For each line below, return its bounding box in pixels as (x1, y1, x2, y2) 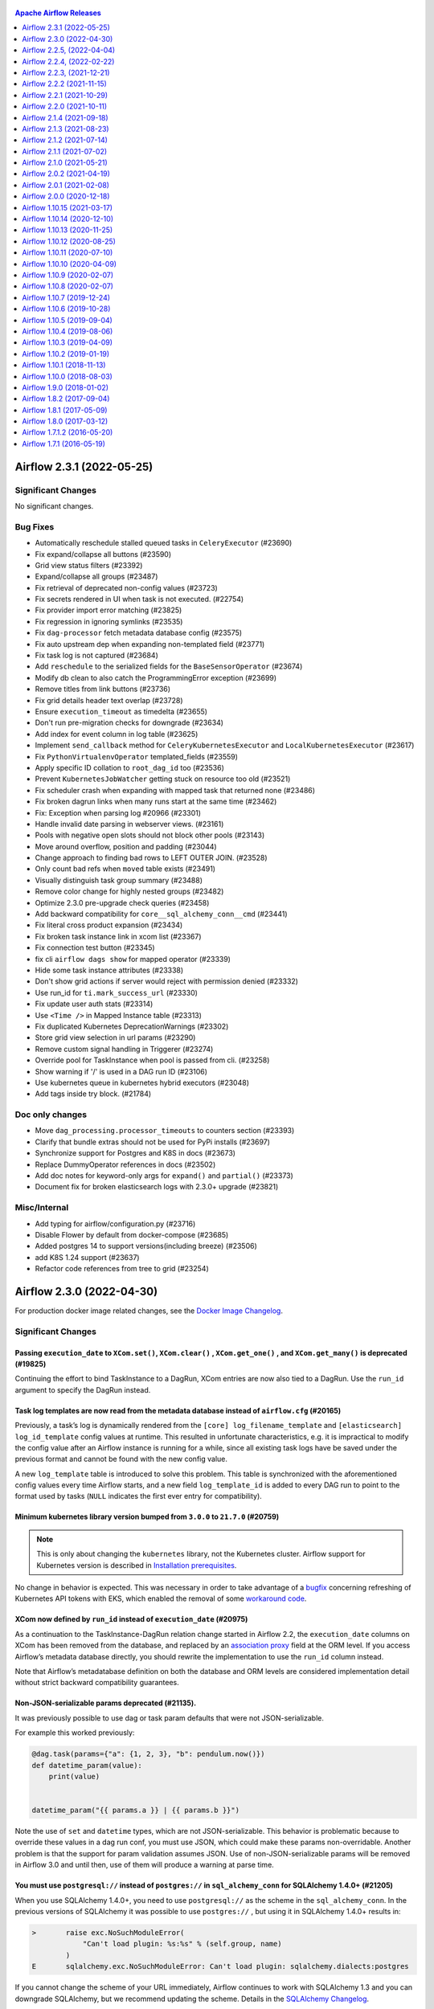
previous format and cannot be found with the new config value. (14, 1455, 228, 1464)
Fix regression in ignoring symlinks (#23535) (35, 616, 183, 626)
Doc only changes (14, 1109, 88, 1120)
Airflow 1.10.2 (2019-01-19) (22, 349, 110, 358)
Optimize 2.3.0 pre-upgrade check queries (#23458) (35, 898, 210, 907)
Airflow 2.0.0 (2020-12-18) (22, 191, 110, 201)
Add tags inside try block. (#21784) (35, 1089, 152, 1099)
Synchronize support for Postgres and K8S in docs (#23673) (35, 1148, 236, 1158)
